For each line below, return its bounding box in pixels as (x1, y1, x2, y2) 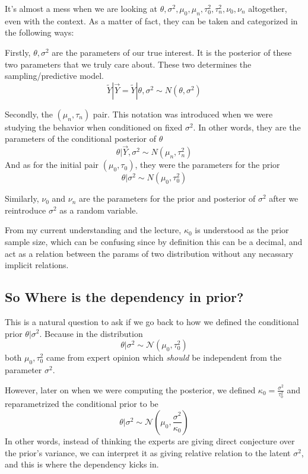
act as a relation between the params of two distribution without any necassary (5, 247, 294, 259)
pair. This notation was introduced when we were (93, 107, 273, 120)
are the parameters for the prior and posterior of (79, 192, 256, 205)
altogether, (248, 2, 287, 14)
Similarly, (5, 192, 39, 205)
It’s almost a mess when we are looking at (5, 2, 157, 14)
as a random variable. (59, 203, 138, 216)
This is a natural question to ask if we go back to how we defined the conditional (5, 315, 299, 327)
